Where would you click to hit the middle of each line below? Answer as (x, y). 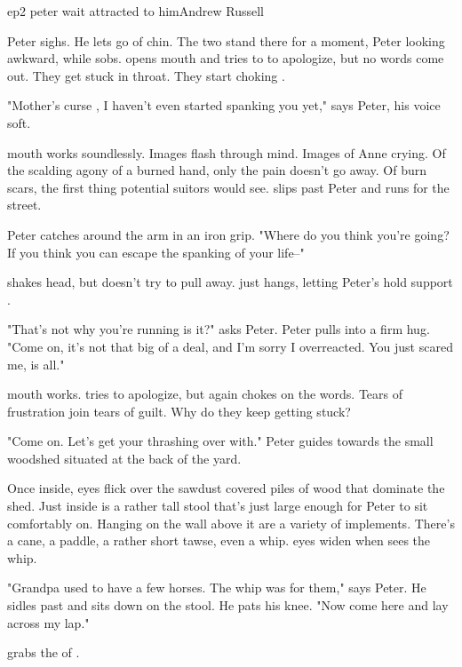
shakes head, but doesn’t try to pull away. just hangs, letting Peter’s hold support (230, 282)
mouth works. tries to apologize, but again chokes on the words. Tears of (205, 394)
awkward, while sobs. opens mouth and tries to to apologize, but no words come (226, 58)
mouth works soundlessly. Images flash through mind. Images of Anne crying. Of (227, 152)
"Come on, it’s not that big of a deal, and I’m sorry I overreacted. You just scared (230, 346)
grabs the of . (44, 652)
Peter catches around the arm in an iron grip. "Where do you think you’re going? (228, 234)
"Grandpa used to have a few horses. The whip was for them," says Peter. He (217, 588)
